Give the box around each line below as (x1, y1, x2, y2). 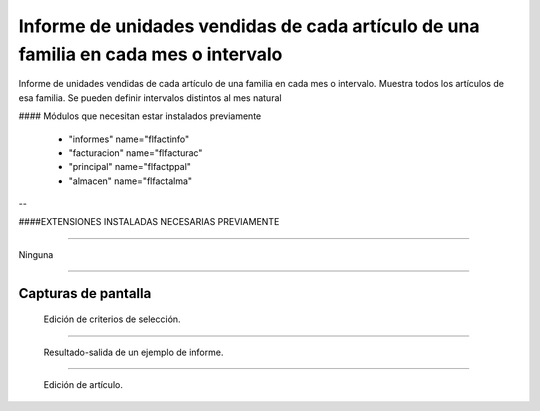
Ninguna (18, 248, 54, 260)
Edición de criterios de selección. (43, 313, 181, 325)
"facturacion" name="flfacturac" (68, 146, 203, 159)
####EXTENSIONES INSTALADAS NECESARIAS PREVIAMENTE (18, 216, 280, 228)
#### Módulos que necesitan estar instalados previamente (18, 110, 262, 122)
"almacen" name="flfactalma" (68, 175, 193, 187)
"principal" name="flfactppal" (68, 161, 192, 173)
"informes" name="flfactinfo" (68, 133, 190, 145)
